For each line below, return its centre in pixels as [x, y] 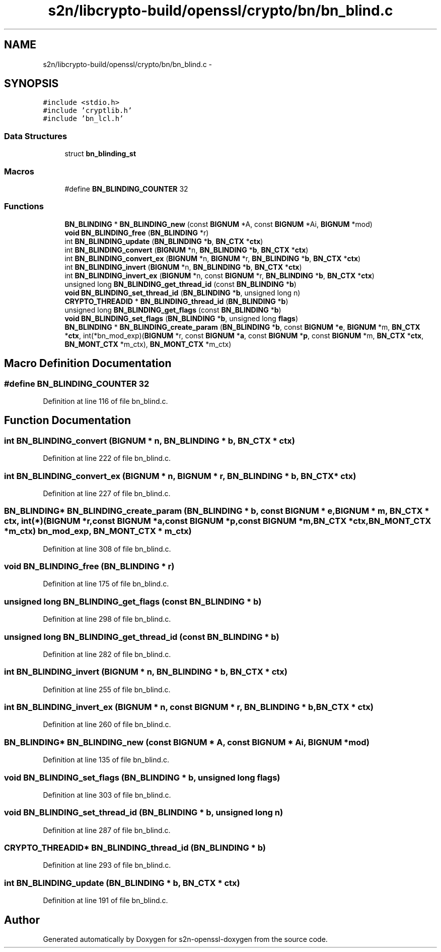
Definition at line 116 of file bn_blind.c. [105, 401]
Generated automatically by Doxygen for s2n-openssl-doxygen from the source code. [185, 939]
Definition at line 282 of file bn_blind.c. [107, 654]
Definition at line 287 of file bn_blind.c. [107, 830]
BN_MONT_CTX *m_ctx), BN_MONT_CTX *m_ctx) [148, 344]
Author [22, 920]
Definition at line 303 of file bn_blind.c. [107, 795]
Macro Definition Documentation [88, 364]
